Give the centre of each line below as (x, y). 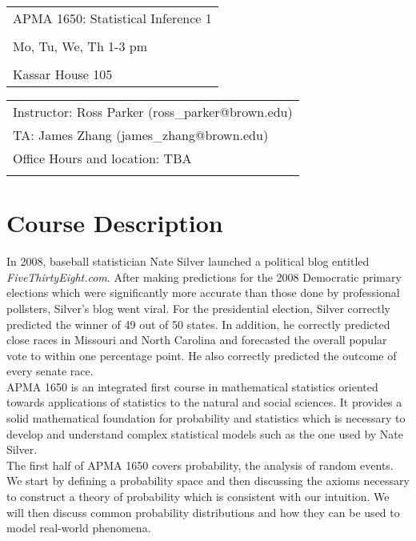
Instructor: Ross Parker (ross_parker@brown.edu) (153, 112)
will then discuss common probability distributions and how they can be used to (203, 512)
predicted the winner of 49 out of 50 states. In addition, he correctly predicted (198, 324)
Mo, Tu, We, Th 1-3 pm (80, 46)
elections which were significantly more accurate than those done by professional (203, 293)
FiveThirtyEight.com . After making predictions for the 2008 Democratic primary (204, 277)
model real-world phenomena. (79, 528)
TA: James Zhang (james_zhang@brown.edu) (141, 135)
